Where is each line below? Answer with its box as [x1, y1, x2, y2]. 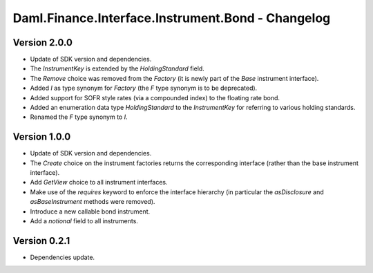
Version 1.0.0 [12, 131, 71, 143]
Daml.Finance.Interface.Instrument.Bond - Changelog [12, 10, 331, 26]
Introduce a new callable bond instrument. [30, 207, 151, 216]
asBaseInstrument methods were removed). [30, 198, 155, 206]
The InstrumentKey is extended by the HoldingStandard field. [30, 64, 205, 73]
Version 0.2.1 [12, 235, 70, 247]
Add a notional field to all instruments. [30, 217, 138, 225]
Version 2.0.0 [12, 37, 73, 48]
